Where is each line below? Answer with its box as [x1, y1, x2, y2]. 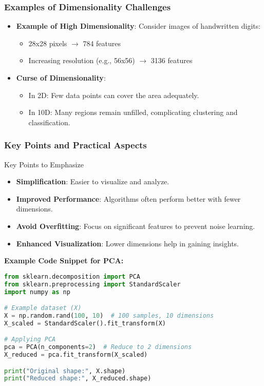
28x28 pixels [28, 37, 67, 48]
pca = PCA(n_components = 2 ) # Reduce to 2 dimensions [4, 343, 192, 351]
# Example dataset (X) [4, 304, 82, 312]
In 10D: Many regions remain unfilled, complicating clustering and [28, 107, 238, 118]
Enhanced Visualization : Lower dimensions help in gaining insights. [16, 238, 239, 248]
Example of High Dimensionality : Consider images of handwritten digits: [16, 21, 261, 31]
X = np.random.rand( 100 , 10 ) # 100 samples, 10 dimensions [4, 312, 214, 319]
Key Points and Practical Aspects [4, 139, 147, 151]
